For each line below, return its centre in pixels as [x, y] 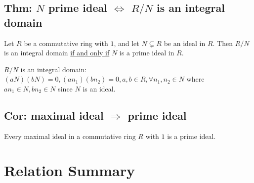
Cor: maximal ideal [54, 115]
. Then [223, 43]
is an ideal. [99, 88]
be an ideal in [185, 43]
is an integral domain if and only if [57, 53]
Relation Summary [70, 170]
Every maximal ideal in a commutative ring [70, 136]
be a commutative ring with [66, 43]
